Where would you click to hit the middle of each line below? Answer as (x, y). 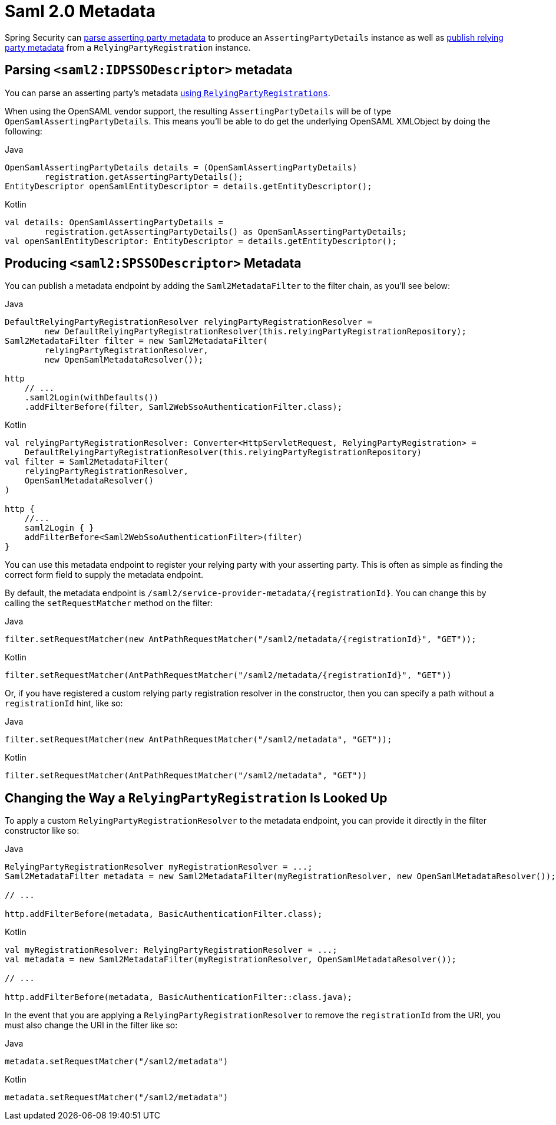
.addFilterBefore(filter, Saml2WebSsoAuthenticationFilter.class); (183, 407)
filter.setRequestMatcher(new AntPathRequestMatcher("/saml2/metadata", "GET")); (198, 740)
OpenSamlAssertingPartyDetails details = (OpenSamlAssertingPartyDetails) (181, 167)
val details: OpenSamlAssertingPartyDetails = (114, 222)
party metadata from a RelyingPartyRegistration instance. (128, 47)
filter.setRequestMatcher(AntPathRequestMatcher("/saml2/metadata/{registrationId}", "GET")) (228, 675)
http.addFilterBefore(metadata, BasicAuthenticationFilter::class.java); (179, 997)
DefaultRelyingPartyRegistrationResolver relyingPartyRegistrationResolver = (188, 322)
